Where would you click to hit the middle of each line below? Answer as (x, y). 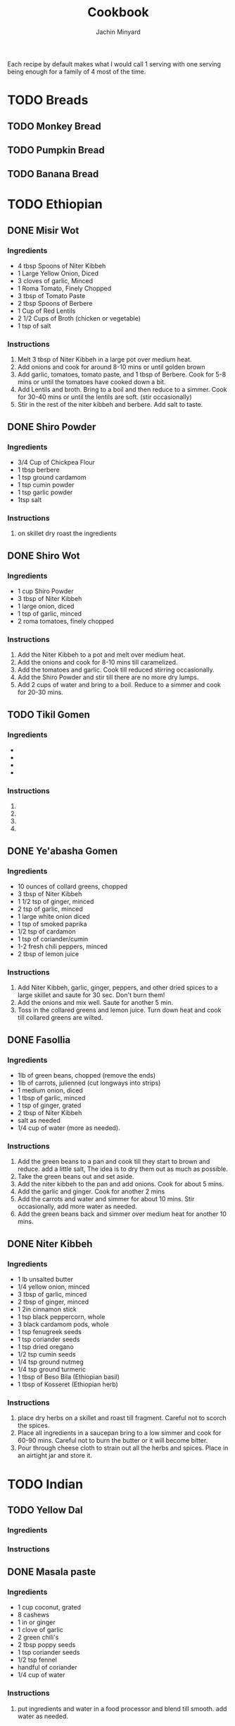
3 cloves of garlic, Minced (55, 281)
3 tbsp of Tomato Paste (51, 296)
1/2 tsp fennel (37, 1660)
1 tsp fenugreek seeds (50, 1332)
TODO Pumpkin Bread (56, 150)
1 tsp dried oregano (45, 1347)
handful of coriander (47, 1667)
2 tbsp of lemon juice (48, 954)
